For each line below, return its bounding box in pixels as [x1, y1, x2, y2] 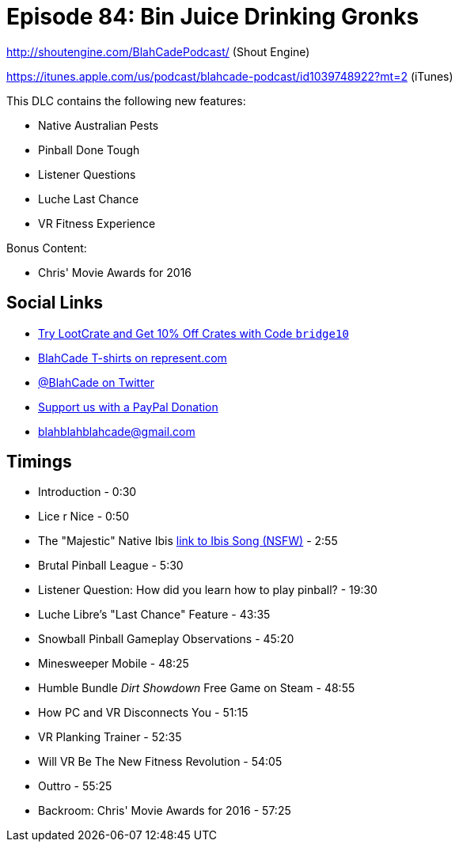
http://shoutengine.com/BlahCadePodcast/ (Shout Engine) [6, 44, 310, 59]
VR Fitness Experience [38, 216, 156, 230]
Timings [6, 452, 72, 472]
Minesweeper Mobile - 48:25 [38, 657, 189, 671]
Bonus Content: [6, 240, 87, 255]
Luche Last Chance [38, 191, 139, 206]
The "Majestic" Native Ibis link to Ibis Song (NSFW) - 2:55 [38, 534, 338, 548]
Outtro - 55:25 [38, 779, 112, 793]
